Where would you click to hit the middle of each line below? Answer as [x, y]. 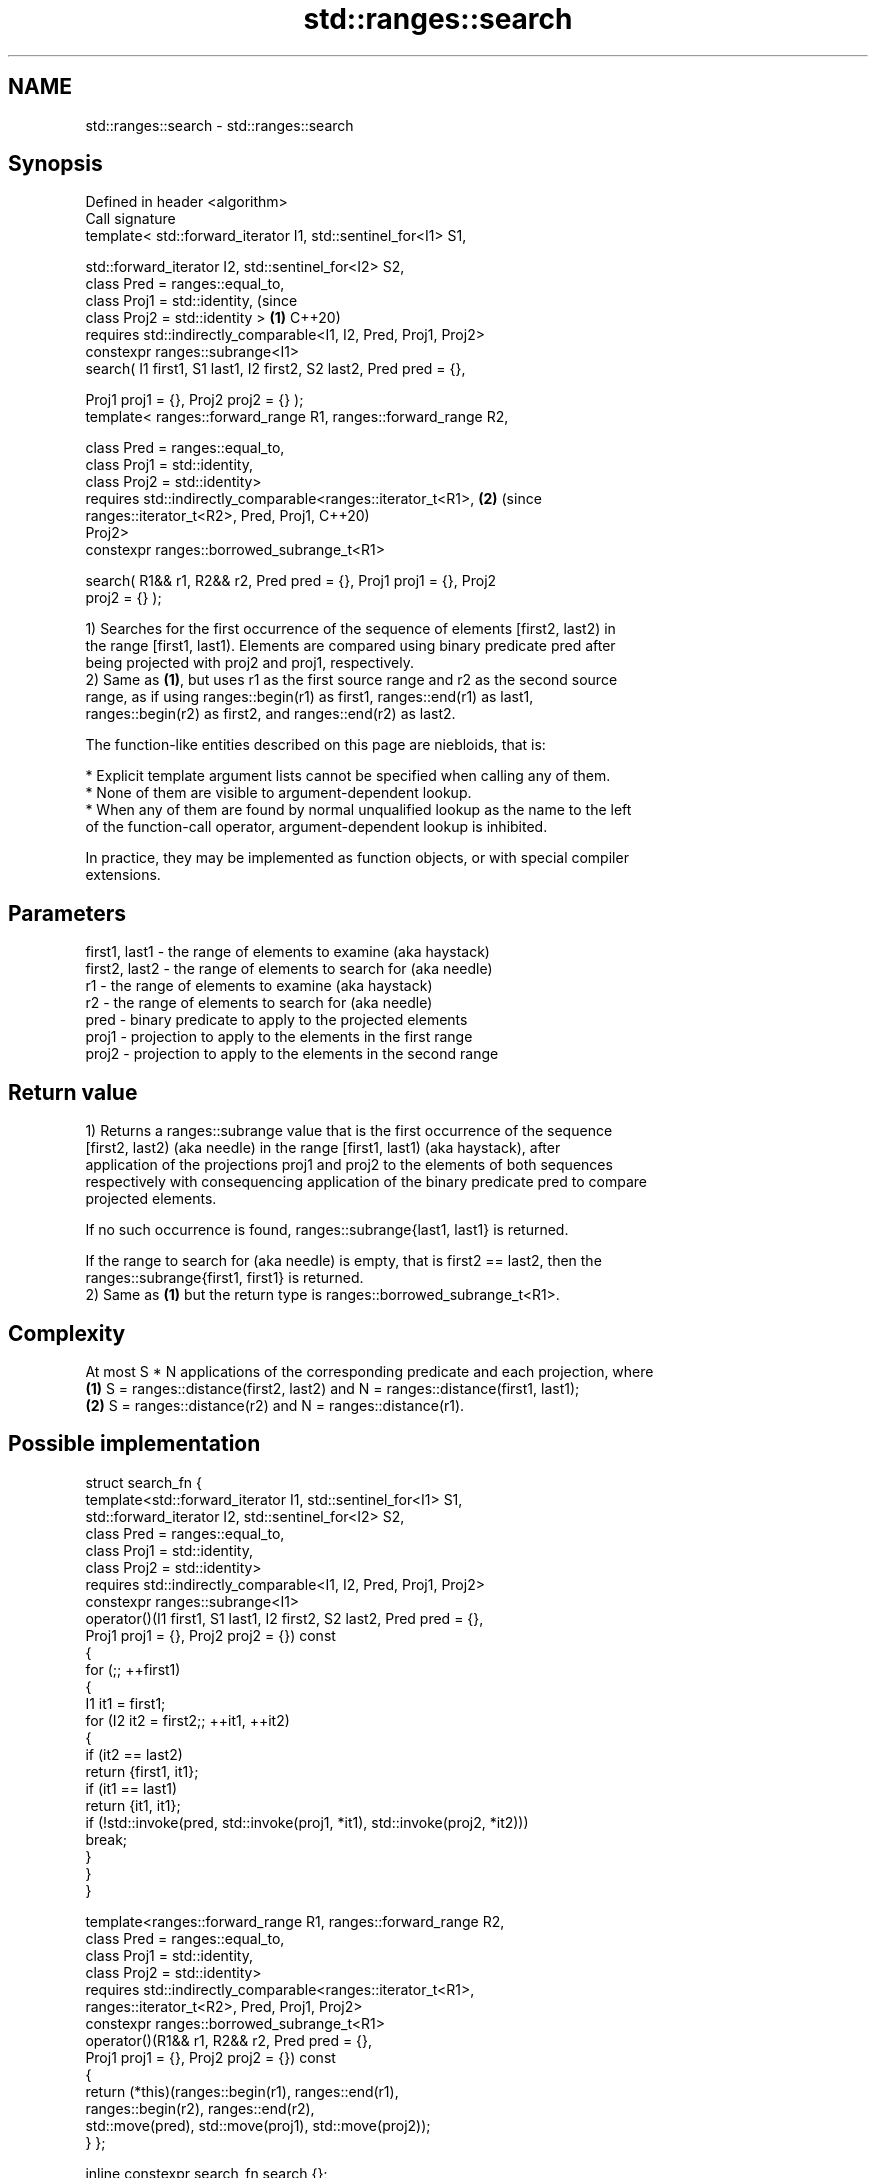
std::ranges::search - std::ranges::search [219, 125]
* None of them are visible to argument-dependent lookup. [278, 793]
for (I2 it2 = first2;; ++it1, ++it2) [187, 1720]
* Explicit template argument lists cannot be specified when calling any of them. [348, 776]
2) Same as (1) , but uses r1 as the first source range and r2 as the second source [351, 680]
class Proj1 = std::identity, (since [191, 301]
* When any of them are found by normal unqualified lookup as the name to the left [358, 810]
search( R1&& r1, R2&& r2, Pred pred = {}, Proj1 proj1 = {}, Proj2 [291, 581]
